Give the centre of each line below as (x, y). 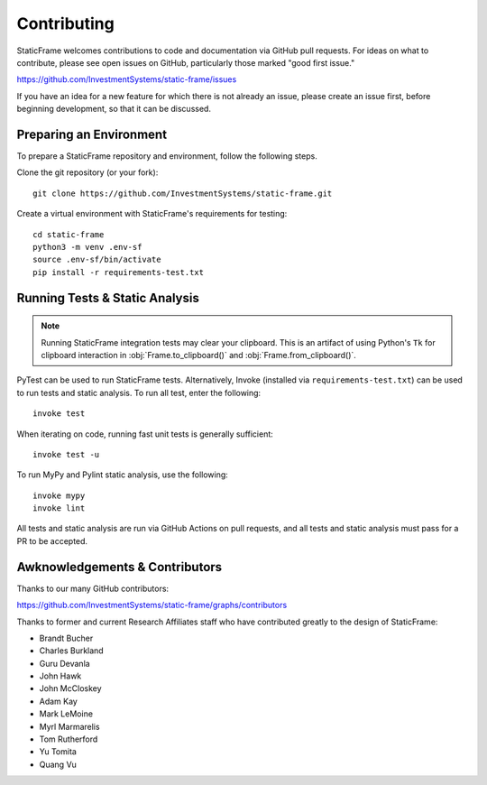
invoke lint (59, 508)
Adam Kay (59, 701)
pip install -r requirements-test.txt (119, 272)
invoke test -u (66, 454)
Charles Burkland (71, 651)
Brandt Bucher (66, 638)
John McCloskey (71, 688)
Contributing (65, 23)
